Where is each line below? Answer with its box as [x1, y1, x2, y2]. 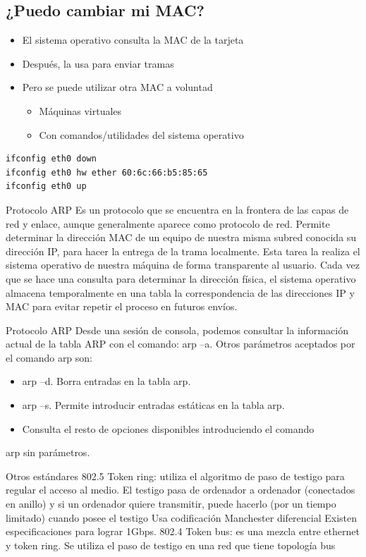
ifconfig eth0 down [6, 154, 97, 164]
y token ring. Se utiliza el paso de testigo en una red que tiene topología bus [6, 537, 336, 552]
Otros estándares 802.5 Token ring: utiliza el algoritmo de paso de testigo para [6, 468, 345, 483]
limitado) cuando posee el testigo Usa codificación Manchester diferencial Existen [6, 510, 358, 525]
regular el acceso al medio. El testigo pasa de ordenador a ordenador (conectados [6, 482, 355, 497]
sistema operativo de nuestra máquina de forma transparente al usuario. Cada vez [6, 257, 360, 272]
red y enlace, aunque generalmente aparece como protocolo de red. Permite [6, 216, 330, 231]
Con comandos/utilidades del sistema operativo [39, 127, 244, 142]
